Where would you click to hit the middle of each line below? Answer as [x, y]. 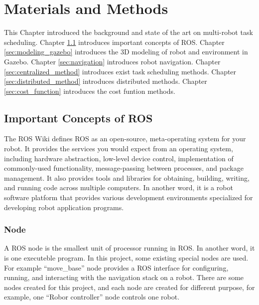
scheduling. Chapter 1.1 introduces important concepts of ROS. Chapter [114, 42]
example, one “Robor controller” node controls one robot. [92, 297]
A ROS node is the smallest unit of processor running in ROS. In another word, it [129, 248]
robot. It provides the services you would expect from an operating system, [119, 149]
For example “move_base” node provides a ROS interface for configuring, [116, 267]
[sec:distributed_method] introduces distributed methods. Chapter [106, 81]
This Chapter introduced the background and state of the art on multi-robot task [129, 32]
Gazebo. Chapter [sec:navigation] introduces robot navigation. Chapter [112, 61]
